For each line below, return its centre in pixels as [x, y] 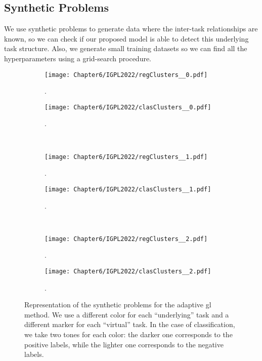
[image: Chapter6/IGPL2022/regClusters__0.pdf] [126, 75]
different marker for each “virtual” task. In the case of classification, [130, 324]
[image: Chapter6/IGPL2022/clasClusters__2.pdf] [128, 272]
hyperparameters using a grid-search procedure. [78, 58]
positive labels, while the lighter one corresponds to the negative [124, 344]
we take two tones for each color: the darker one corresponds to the [128, 334]
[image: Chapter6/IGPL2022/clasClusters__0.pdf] [128, 107]
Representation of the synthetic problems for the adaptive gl [118, 305]
